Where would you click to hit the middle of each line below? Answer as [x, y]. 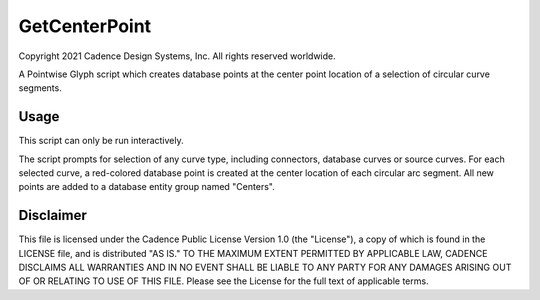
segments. [40, 88]
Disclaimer [52, 215]
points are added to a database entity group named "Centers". [146, 187]
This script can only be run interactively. [101, 141]
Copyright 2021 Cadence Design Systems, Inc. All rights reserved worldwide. [177, 56]
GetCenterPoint [85, 26]
